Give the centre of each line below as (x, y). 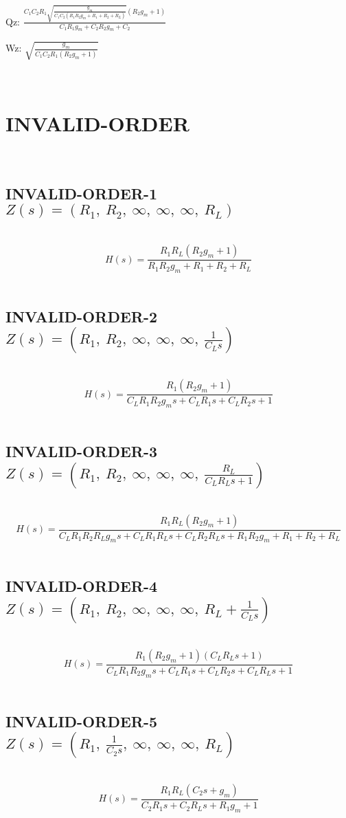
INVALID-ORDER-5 (82, 721)
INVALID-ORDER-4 (82, 586)
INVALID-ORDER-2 (82, 316)
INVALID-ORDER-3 (82, 451)
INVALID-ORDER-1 (82, 193)
